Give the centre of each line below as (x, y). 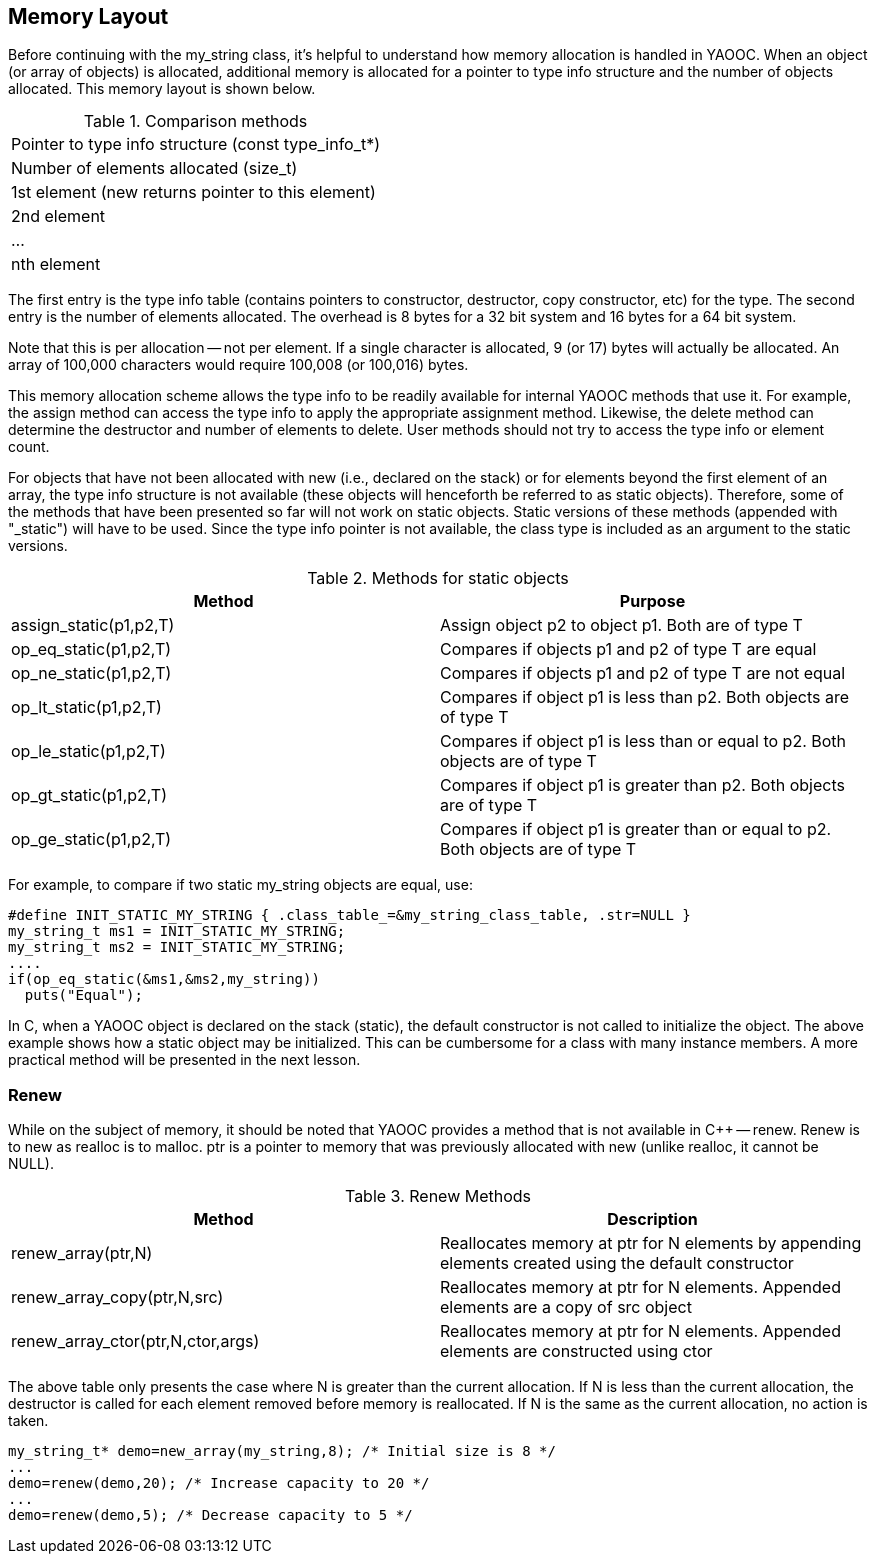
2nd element (58, 216)
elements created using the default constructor (617, 1263)
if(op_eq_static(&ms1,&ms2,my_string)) (164, 979)
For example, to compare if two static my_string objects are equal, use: (240, 885)
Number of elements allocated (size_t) (154, 168)
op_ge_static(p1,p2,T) (91, 839)
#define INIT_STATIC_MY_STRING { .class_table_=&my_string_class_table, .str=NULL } (349, 915)
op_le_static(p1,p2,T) (88, 751)
